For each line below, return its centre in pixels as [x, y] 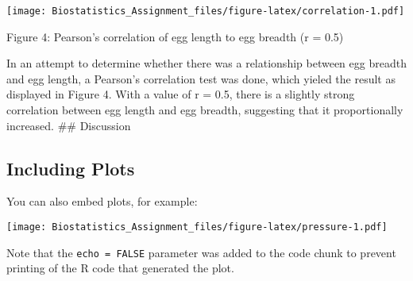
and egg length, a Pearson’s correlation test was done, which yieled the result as [201, 78]
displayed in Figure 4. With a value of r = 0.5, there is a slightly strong [181, 94]
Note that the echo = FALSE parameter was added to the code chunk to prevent [201, 252]
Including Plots [71, 168]
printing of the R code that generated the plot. [120, 268]
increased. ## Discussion [69, 125]
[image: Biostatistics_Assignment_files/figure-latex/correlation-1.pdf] [206, 11]
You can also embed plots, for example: [102, 201]
